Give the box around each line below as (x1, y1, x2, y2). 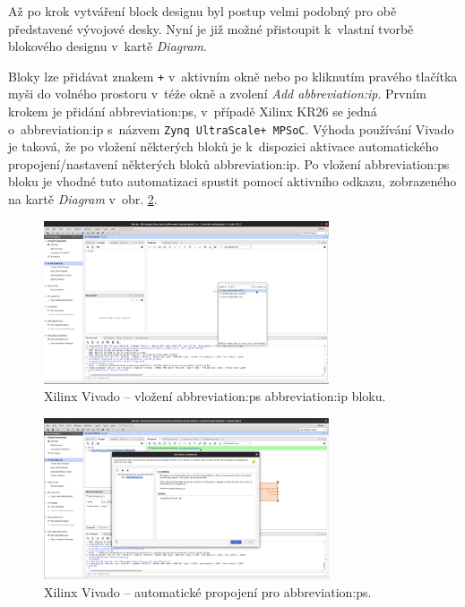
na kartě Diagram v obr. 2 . (8, 190, 158, 209)
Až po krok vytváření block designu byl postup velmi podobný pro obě (8, 2, 397, 20)
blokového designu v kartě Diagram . (8, 37, 207, 56)
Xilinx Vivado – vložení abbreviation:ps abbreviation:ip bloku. (44, 387, 386, 406)
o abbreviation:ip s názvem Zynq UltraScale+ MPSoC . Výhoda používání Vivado (8, 119, 454, 138)
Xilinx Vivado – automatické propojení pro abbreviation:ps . (44, 583, 372, 602)
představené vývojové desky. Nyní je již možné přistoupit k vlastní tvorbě (8, 19, 414, 38)
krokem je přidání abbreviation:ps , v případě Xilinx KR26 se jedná (8, 102, 377, 121)
